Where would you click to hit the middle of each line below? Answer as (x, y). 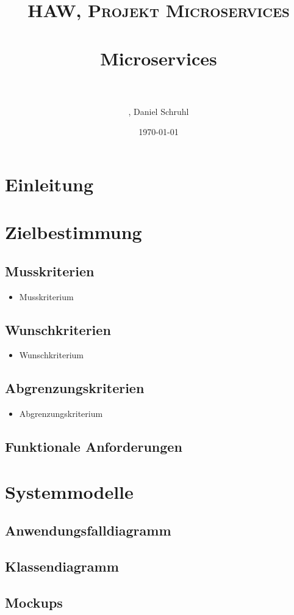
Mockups (34, 602)
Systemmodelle (69, 491)
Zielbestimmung (73, 232)
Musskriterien (50, 271)
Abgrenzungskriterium (61, 414)
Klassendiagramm (62, 566)
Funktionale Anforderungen (94, 447)
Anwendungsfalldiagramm (88, 530)
